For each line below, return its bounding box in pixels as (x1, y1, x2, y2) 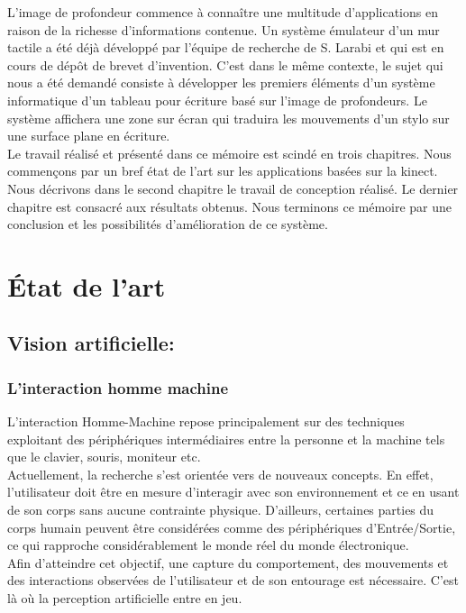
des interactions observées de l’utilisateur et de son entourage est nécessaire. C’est (7, 571, 459, 590)
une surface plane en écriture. (7, 126, 170, 145)
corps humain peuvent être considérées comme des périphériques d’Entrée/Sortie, (7, 517, 456, 536)
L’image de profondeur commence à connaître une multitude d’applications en (7, 3, 438, 21)
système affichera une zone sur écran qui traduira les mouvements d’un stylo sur (7, 108, 450, 127)
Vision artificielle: (7, 329, 175, 357)
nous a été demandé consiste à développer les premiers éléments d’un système (7, 73, 435, 92)
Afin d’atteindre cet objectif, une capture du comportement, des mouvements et (7, 553, 449, 572)
